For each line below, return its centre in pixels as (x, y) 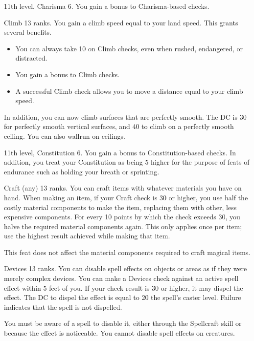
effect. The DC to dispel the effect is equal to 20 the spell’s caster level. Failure (123, 297)
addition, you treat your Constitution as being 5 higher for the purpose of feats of (127, 162)
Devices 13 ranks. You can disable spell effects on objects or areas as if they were (126, 268)
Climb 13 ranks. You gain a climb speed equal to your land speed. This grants (121, 22)
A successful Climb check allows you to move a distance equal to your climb (129, 91)
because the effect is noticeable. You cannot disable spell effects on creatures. (119, 333)
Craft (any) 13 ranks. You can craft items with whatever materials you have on (123, 188)
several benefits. (28, 32)
